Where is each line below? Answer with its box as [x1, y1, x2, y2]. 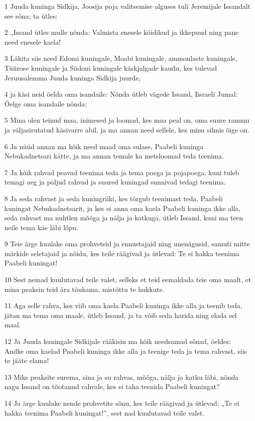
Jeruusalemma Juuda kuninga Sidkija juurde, [4, 72, 141, 82]
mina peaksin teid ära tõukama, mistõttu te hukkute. [4, 284, 165, 294]
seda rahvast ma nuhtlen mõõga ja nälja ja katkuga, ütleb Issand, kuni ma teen [4, 212, 243, 223]
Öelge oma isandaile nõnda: [4, 98, 87, 108]
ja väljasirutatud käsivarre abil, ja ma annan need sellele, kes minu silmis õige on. [4, 124, 250, 134]
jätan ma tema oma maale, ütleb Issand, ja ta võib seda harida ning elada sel [4, 310, 237, 320]
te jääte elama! [4, 355, 49, 366]
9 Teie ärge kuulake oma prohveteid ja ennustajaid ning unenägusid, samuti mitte [4, 238, 250, 249]
